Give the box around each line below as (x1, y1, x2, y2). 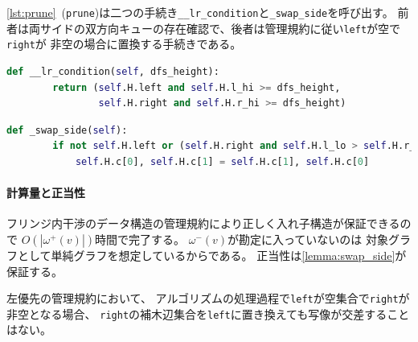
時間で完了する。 (95, 230, 185, 247)
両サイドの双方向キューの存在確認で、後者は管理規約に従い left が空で (28, 19, 401, 36)
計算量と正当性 (6, 184, 85, 201)
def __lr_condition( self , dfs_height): (6, 65, 219, 77)
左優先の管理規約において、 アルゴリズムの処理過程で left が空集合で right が (6, 290, 410, 307)
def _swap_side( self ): (6, 124, 128, 136)
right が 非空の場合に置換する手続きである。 (6, 35, 242, 52)
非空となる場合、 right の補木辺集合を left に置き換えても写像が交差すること (6, 305, 410, 322)
